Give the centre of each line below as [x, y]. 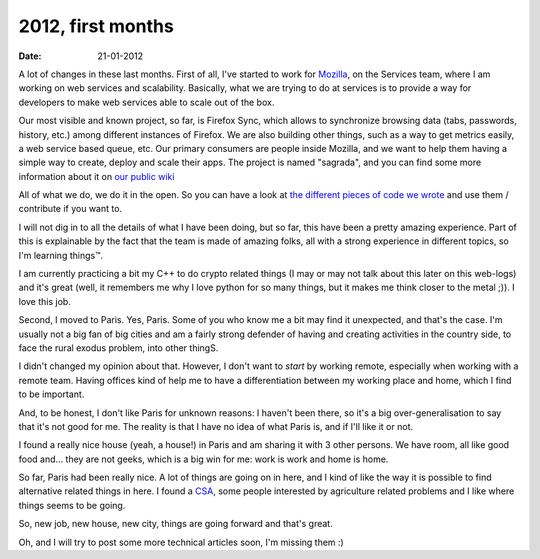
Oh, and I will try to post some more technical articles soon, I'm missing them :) [181, 542]
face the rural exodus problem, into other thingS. [118, 347]
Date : [30, 56]
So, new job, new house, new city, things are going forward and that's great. [176, 524]
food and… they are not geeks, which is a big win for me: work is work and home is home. [203, 459]
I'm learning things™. [61, 255]
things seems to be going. [72, 505]
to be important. [51, 394]
